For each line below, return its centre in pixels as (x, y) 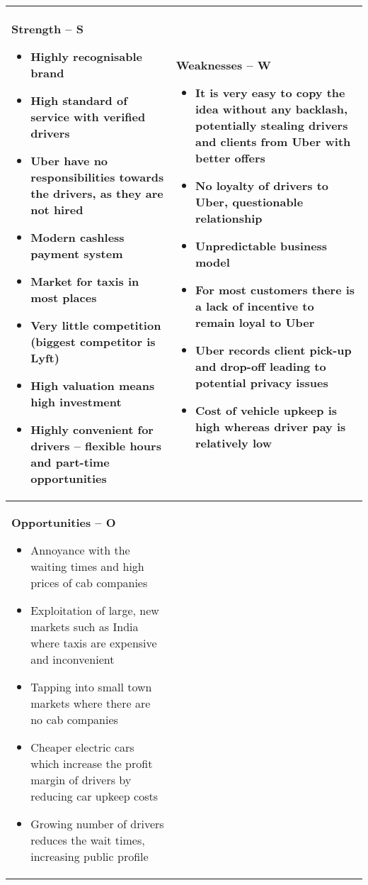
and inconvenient (73, 659)
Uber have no (69, 161)
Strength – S (47, 29)
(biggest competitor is (93, 341)
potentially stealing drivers (272, 125)
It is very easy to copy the (270, 92)
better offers (230, 157)
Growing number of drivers (97, 824)
